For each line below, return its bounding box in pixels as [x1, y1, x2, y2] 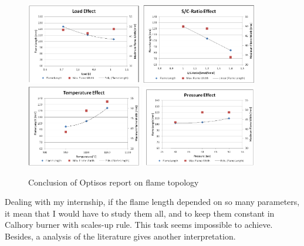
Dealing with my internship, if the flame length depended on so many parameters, [5, 196, 300, 208]
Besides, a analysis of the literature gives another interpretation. [5, 230, 236, 242]
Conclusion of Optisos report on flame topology [28, 176, 199, 188]
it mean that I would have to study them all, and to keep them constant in [5, 207, 275, 219]
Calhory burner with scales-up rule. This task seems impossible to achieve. [5, 218, 273, 231]
